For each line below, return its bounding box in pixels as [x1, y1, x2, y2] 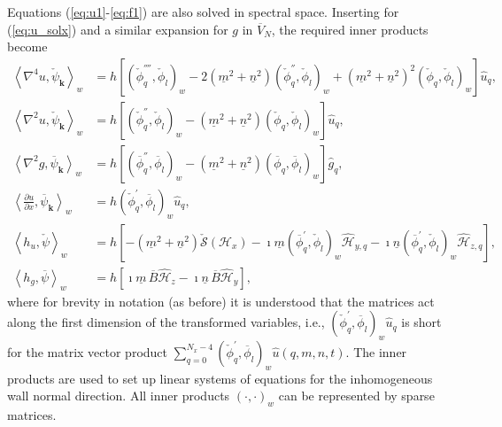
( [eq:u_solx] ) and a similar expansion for [7, 19, 228, 38]
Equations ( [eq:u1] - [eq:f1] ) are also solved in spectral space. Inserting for [7, 3, 399, 20]
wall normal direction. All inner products [7, 386, 230, 405]
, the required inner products [271, 19, 429, 38]
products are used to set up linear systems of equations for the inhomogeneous [7, 369, 433, 387]
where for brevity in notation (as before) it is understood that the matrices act [7, 291, 435, 310]
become [7, 37, 48, 56]
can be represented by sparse [278, 386, 435, 405]
